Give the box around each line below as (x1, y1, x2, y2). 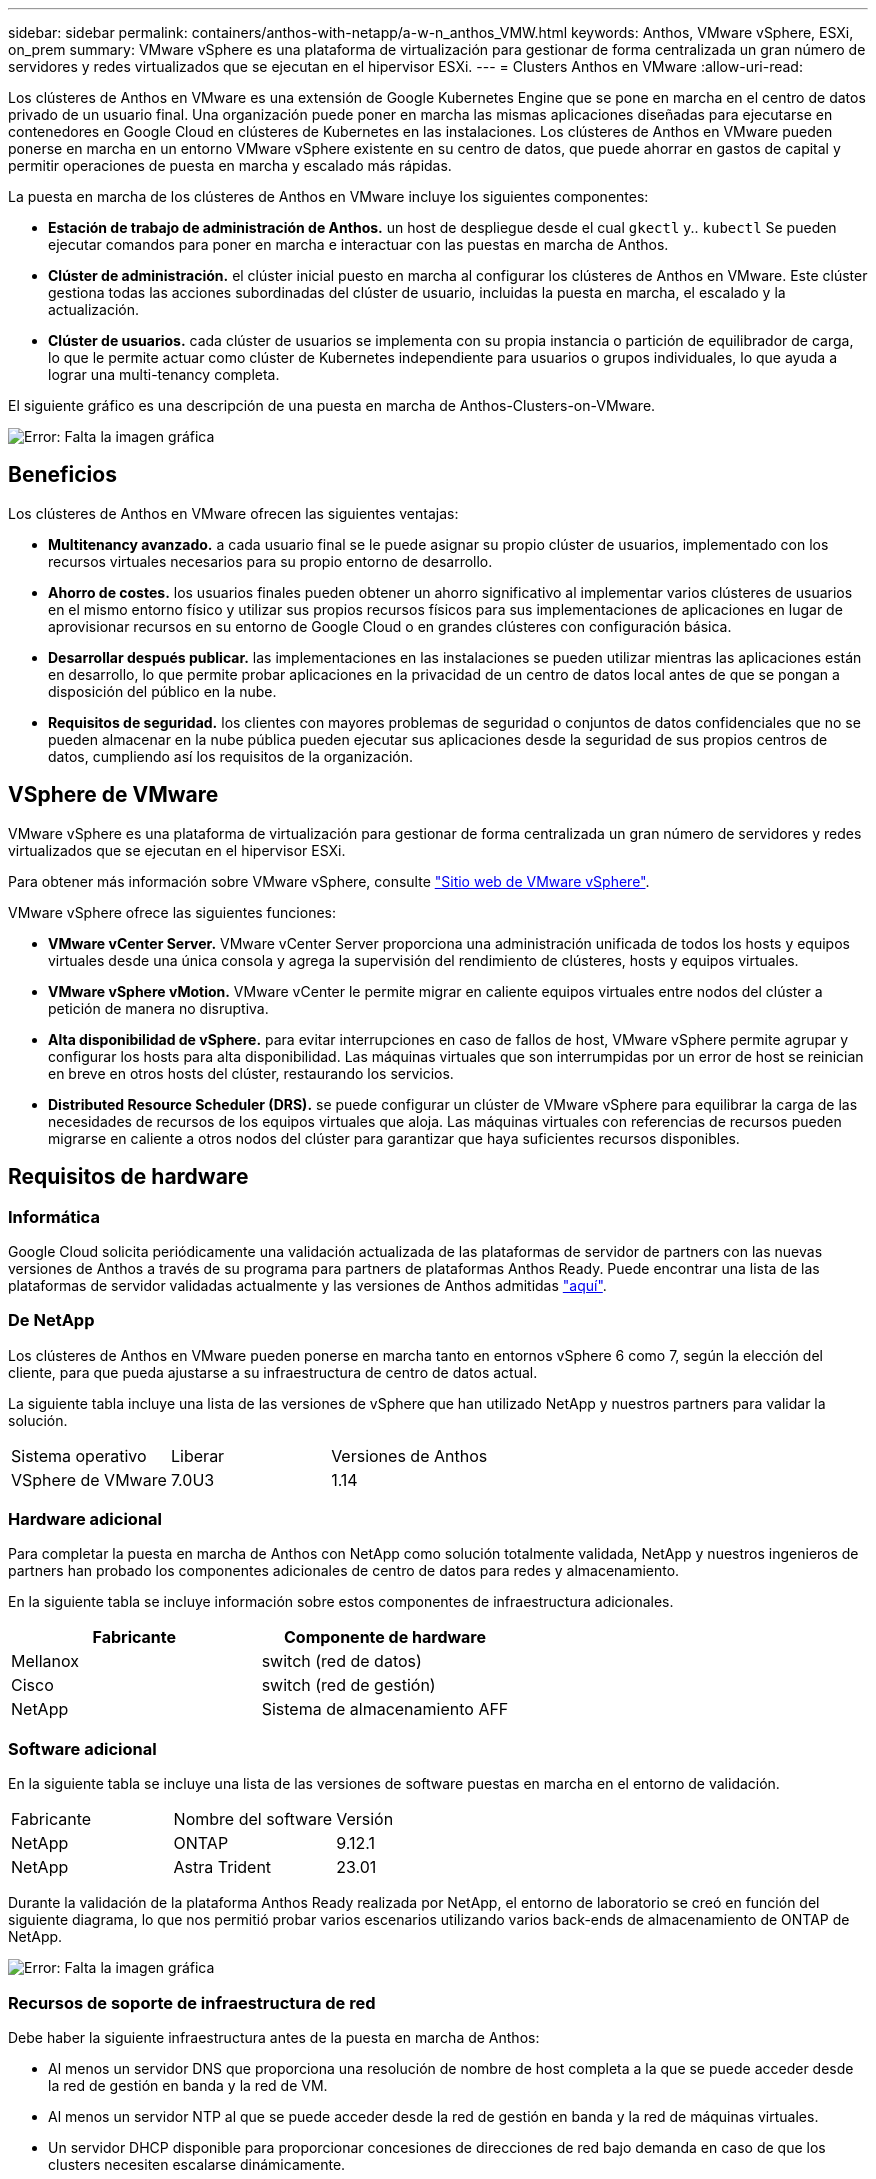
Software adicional (8, 1738, 157, 1759)
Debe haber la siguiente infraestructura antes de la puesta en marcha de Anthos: (8, 2028, 540, 2046)
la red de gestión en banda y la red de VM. (48, 2076, 328, 2094)
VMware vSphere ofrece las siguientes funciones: (8, 903, 336, 921)
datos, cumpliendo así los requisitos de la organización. (48, 747, 414, 765)
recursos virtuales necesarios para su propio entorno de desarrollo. (48, 552, 493, 570)
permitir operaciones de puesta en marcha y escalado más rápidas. (8, 157, 452, 174)
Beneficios (8, 462, 117, 488)
